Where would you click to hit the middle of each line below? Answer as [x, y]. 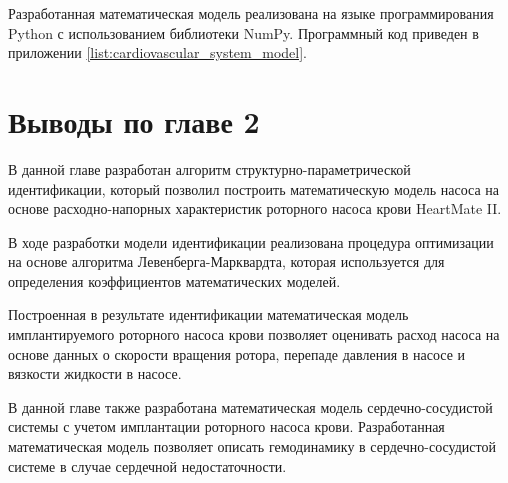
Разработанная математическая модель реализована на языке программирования [251, 13]
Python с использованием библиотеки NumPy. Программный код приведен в [243, 32]
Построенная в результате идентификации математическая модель [208, 314]
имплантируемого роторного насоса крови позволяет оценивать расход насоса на [254, 334]
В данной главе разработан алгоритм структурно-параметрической [209, 168]
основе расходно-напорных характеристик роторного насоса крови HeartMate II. [255, 208]
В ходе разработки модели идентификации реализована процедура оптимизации [251, 241]
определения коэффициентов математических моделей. [174, 280]
